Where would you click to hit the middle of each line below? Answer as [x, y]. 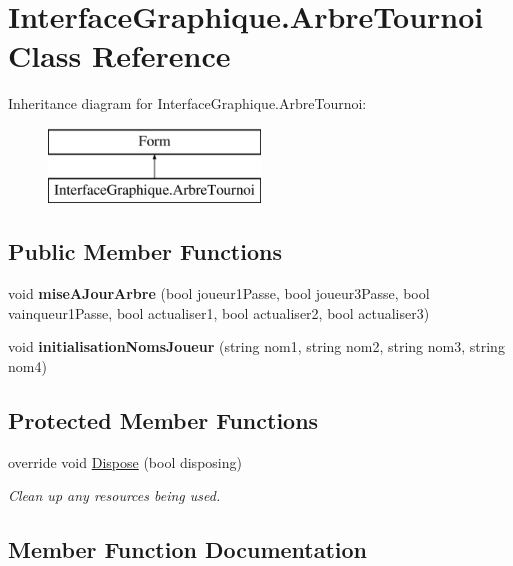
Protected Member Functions [163, 420]
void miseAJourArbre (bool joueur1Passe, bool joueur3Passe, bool [219, 293]
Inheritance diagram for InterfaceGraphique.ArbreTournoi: [187, 103]
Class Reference [119, 55]
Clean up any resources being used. [114, 495]
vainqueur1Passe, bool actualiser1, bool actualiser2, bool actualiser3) [219, 312]
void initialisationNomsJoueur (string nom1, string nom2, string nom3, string [256, 346]
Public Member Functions [145, 251]
